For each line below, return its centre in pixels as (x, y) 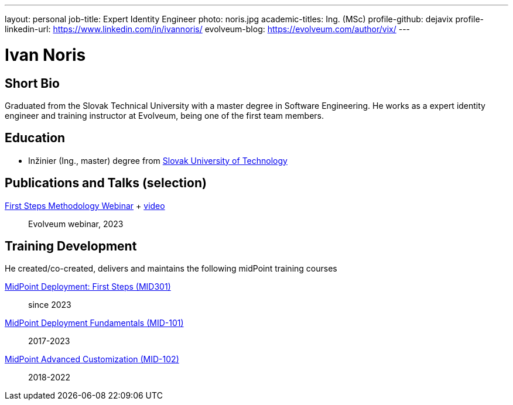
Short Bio (32, 83)
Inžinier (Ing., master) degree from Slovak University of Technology (158, 160)
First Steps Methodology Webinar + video (85, 205)
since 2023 (50, 305)
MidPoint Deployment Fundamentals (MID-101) (94, 323)
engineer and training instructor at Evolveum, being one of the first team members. (164, 115)
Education (35, 138)
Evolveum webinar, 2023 (76, 224)
